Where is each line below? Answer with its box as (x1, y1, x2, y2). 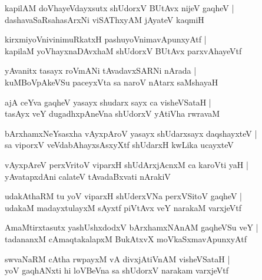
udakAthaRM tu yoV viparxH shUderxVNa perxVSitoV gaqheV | (5, 190, 242, 202)
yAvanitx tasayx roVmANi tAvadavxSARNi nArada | (5, 64, 197, 77)
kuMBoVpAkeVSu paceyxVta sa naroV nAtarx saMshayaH (5, 75, 218, 88)
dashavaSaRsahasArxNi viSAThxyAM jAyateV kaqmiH (5, 13, 204, 25)
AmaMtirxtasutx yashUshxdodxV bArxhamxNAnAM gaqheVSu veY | (5, 221, 258, 233)
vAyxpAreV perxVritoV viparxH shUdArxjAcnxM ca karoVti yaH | (5, 158, 248, 170)
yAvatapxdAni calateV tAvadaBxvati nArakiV (5, 170, 171, 182)
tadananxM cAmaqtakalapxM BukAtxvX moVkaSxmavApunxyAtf (5, 232, 247, 245)
